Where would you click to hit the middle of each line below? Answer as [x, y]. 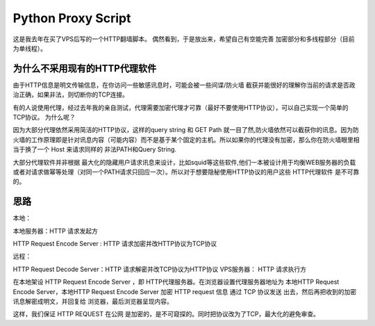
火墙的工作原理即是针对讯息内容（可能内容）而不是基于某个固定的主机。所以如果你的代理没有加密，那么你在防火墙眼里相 [186, 140]
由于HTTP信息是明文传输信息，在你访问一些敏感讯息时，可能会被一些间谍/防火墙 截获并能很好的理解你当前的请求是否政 [184, 85]
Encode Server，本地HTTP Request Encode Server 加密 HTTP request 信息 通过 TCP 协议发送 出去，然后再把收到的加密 [185, 291]
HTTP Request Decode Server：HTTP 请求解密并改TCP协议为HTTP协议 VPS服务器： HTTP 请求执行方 [160, 269]
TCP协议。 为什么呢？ [44, 117]
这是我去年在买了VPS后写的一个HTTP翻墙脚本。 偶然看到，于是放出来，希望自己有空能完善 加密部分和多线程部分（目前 [184, 39]
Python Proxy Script [72, 18]
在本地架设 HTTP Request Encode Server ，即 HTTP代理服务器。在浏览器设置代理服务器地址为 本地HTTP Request [176, 282]
